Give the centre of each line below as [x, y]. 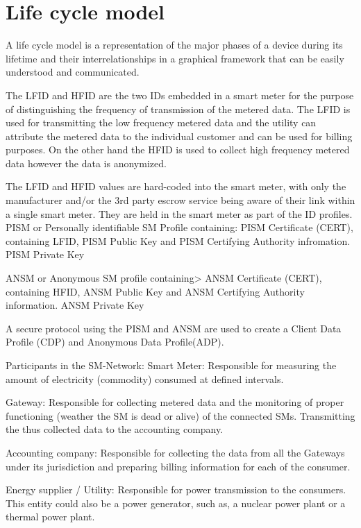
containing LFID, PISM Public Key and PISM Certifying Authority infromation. [178, 240]
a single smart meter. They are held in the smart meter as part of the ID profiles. [179, 213]
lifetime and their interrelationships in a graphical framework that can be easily [175, 58]
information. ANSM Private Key [75, 305]
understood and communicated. [73, 72]
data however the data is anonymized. [86, 163]
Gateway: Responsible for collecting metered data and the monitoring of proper [175, 402]
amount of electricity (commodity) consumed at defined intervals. [145, 378]
